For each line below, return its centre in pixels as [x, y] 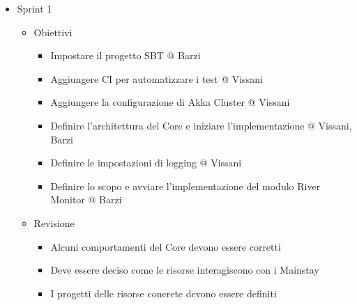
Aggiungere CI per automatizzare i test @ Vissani [157, 78]
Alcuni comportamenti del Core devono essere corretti [166, 246]
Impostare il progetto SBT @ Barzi [126, 55]
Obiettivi [53, 32]
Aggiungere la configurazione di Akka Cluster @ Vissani [170, 102]
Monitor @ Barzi [86, 200]
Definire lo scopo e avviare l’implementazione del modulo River [185, 186]
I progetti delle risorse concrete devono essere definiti [164, 293]
